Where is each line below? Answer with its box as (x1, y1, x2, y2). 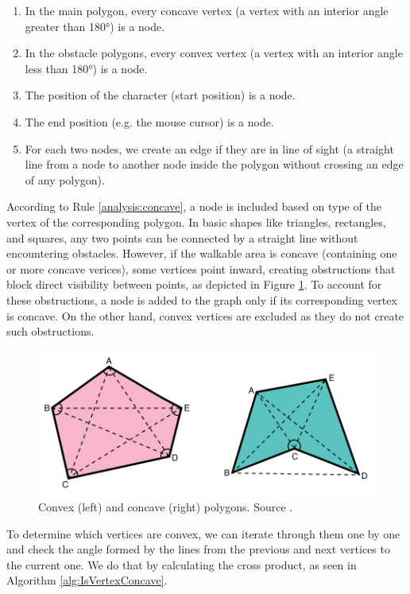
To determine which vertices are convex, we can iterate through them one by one (6, 525, 400, 542)
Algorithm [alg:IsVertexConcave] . (6, 572, 168, 588)
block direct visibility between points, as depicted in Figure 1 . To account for (6, 276, 382, 293)
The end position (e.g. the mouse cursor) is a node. (25, 113, 274, 130)
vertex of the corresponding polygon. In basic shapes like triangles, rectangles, (6, 213, 386, 230)
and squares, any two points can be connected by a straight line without (6, 229, 358, 246)
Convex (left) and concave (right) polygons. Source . (38, 499, 293, 515)
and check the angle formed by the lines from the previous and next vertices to (6, 541, 390, 557)
